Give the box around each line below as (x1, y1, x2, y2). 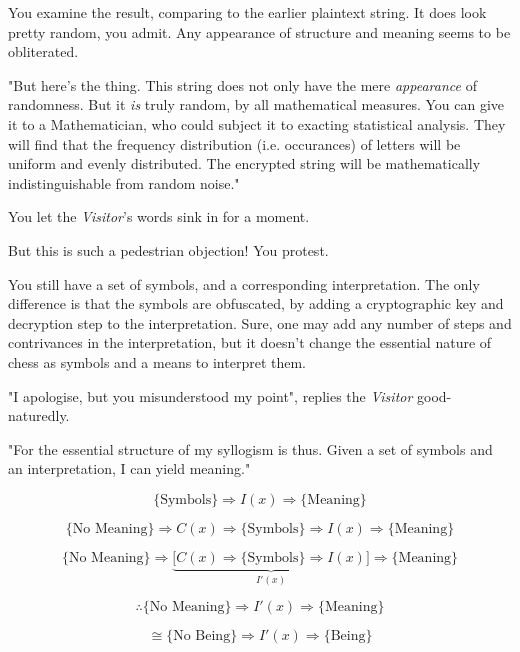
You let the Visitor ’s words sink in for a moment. (8, 206, 310, 227)
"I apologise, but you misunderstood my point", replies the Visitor (8, 385, 413, 406)
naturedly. (8, 405, 70, 426)
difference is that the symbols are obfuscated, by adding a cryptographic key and (8, 293, 504, 314)
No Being (173, 629, 231, 644)
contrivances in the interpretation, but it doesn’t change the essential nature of (8, 332, 492, 353)
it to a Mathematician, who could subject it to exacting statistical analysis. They (8, 113, 506, 134)
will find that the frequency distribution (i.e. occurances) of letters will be (8, 133, 461, 154)
